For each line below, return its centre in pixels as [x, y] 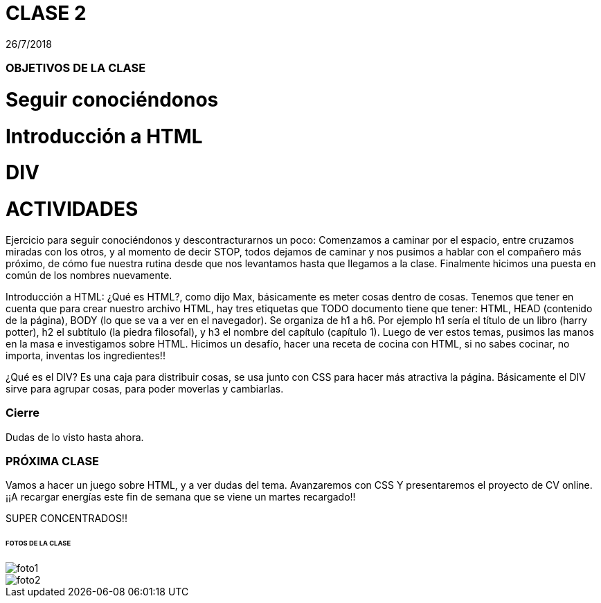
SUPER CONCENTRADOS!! [66, 519]
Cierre [23, 413]
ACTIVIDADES [72, 209]
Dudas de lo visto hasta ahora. [75, 437]
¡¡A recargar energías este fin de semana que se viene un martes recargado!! [181, 497]
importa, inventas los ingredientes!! [86, 355]
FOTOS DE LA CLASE [38, 543]
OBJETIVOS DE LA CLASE [76, 68]
